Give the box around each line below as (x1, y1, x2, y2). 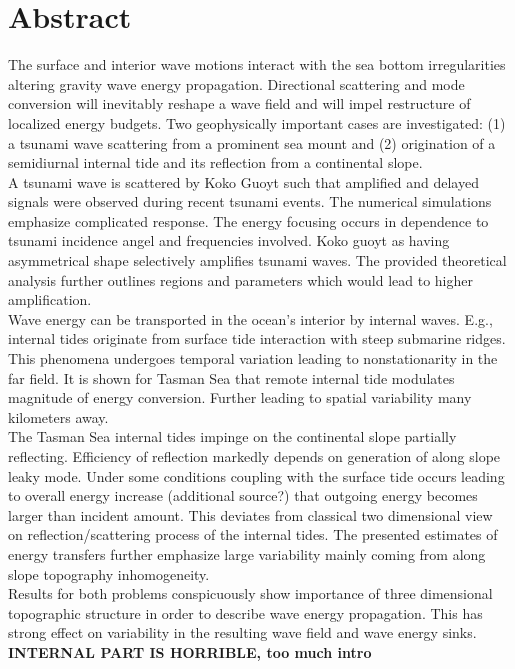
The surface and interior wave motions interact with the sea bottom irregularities (8, 54, 506, 75)
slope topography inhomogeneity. (8, 563, 210, 584)
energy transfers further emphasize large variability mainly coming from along (8, 543, 486, 564)
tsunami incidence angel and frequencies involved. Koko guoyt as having (8, 230, 450, 251)
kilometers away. (8, 406, 109, 427)
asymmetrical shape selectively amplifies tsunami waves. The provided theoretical (8, 250, 507, 271)
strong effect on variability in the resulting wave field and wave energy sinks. (8, 622, 477, 643)
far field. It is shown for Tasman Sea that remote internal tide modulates (8, 367, 455, 388)
